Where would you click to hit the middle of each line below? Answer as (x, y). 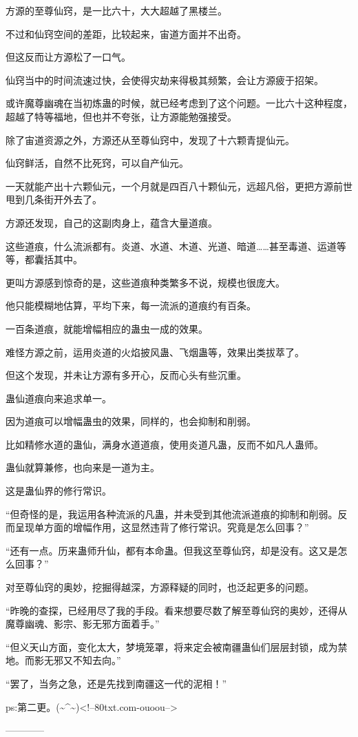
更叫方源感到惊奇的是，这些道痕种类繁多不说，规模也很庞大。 (145, 282)
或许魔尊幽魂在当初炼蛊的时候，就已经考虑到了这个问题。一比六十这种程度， (179, 103)
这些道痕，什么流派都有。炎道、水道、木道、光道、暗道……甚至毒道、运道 (171, 246)
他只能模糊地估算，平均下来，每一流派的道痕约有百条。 (131, 305)
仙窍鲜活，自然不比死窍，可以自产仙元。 (97, 163)
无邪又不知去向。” (82, 660)
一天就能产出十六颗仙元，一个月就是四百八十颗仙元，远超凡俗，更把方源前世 (179, 186)
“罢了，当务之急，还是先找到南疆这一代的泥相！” (116, 683)
